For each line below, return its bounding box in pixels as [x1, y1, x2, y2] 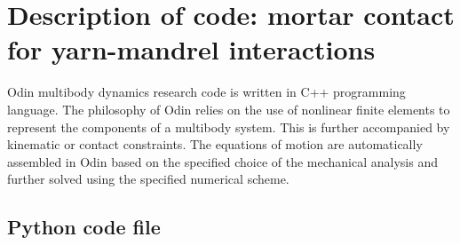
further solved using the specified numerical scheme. [7, 170, 289, 188]
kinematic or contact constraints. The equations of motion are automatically [7, 135, 423, 154]
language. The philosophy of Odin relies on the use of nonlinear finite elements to [7, 99, 450, 118]
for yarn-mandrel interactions [7, 31, 376, 67]
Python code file [7, 213, 161, 241]
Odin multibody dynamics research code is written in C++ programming [7, 83, 406, 101]
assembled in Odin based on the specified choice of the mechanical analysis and [7, 152, 438, 170]
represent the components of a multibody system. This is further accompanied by [7, 117, 450, 136]
